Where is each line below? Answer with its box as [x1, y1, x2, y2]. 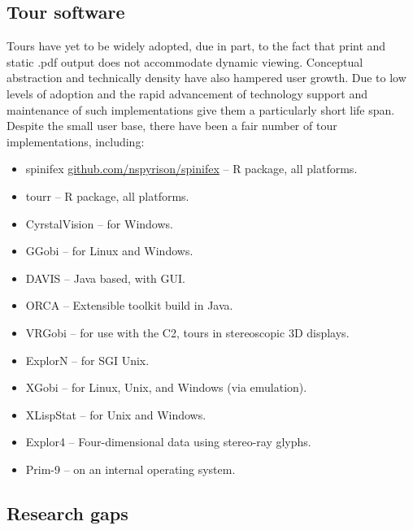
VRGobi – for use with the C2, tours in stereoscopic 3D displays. [25, 324, 350, 341]
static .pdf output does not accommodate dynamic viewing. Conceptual [7, 53, 363, 70]
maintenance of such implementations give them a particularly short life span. [7, 101, 395, 118]
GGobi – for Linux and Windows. [25, 242, 193, 259]
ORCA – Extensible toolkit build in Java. [25, 297, 233, 314]
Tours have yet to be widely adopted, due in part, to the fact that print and [7, 37, 386, 54]
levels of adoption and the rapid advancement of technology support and [7, 85, 367, 102]
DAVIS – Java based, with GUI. [25, 269, 185, 286]
